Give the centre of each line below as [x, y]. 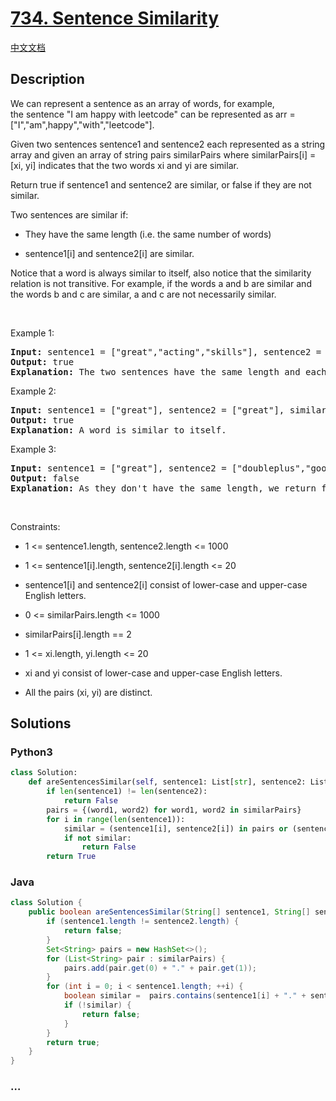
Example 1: [32, 333]
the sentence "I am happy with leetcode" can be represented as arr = [153, 114]
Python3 [31, 752]
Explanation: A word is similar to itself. [118, 430]
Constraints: [35, 526]
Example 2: [33, 391]
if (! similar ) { [97, 1005]
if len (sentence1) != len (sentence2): [127, 792]
